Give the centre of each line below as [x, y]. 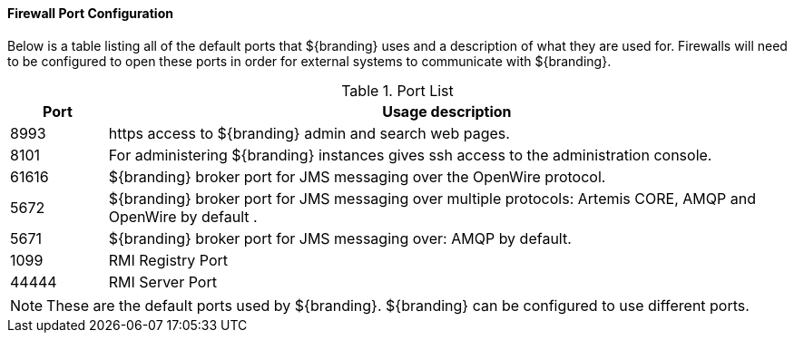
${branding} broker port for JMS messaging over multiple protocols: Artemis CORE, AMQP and [432, 198]
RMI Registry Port [168, 260]
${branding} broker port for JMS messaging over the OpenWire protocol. [357, 176]
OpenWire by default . [183, 216]
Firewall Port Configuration [90, 13]
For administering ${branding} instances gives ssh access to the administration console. [410, 155]
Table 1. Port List [397, 90]
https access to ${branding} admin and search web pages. [309, 133]
